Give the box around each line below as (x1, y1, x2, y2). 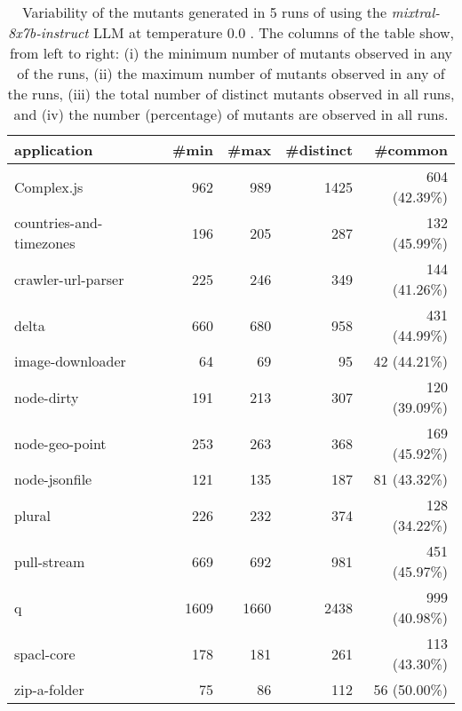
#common (374, 139, 448, 160)
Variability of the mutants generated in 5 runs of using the (21, 2, 387, 22)
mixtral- (391, 2, 441, 22)
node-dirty (14, 386, 79, 407)
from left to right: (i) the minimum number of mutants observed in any (9, 43, 453, 63)
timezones (14, 233, 76, 253)
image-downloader (14, 351, 126, 371)
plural (14, 504, 51, 525)
